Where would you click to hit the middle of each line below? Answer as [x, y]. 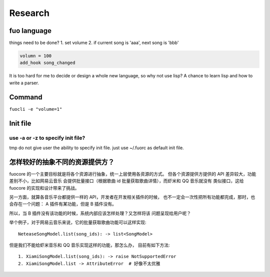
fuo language [30, 31]
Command [26, 97]
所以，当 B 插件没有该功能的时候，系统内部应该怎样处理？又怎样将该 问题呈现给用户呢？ [100, 213]
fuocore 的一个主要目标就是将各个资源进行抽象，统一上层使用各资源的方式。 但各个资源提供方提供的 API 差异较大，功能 [133, 174]
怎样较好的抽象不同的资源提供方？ [62, 162]
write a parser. [24, 83]
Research [29, 13]
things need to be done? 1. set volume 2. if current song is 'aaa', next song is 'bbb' [94, 43]
